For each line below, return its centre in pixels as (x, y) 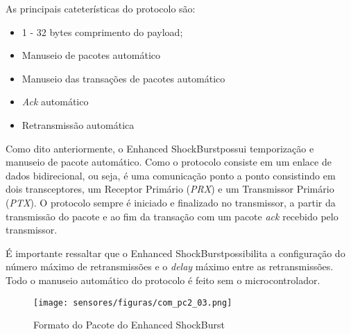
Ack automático (55, 102)
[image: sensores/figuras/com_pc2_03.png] (133, 302)
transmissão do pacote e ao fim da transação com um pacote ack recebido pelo (172, 216)
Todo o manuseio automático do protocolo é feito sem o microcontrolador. (163, 280)
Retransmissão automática (78, 124)
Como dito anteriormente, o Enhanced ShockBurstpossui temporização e (160, 148)
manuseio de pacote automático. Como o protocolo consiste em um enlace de (169, 162)
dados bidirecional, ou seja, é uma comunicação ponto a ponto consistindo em (171, 175)
